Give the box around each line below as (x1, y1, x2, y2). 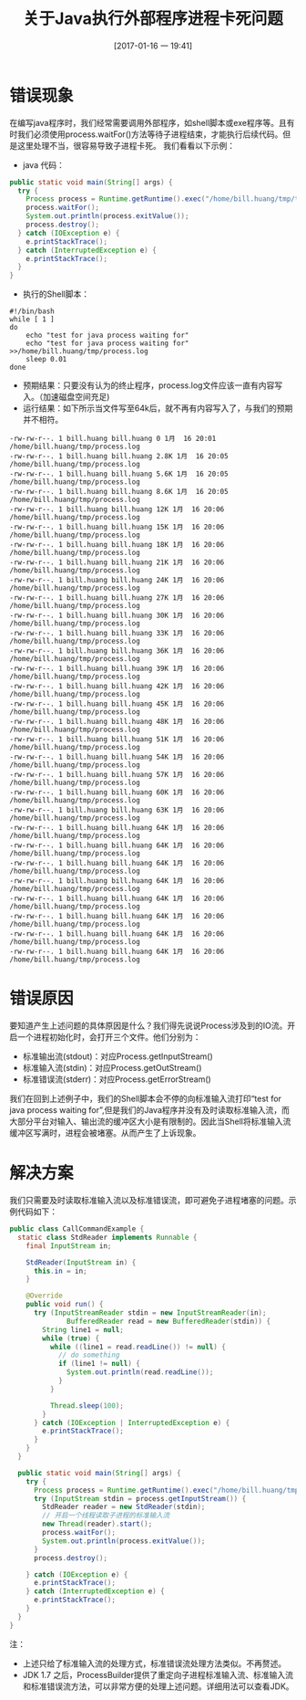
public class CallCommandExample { (9, 1224, 145, 1233)
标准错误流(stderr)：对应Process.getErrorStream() (22, 1074, 211, 1085)
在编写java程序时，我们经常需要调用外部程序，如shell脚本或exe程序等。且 (9, 117, 287, 128)
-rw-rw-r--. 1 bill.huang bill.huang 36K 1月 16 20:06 (9, 646, 225, 656)
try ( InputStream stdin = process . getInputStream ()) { (33, 1494, 247, 1503)
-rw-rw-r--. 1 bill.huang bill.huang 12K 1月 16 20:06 (9, 505, 225, 514)
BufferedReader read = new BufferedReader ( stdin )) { (66, 1317, 271, 1326)
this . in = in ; (33, 1266, 88, 1275)
